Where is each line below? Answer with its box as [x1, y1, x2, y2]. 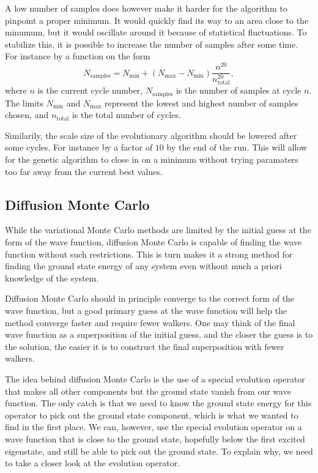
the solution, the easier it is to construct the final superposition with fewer [5, 340, 284, 352]
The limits [5, 96, 44, 109]
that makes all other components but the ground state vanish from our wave [5, 384, 291, 397]
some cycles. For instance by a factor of [5, 141, 153, 154]
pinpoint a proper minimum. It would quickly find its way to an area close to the [5, 13, 309, 26]
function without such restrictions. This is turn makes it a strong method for [5, 247, 293, 260]
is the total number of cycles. [72, 108, 181, 121]
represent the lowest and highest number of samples [104, 96, 298, 109]
